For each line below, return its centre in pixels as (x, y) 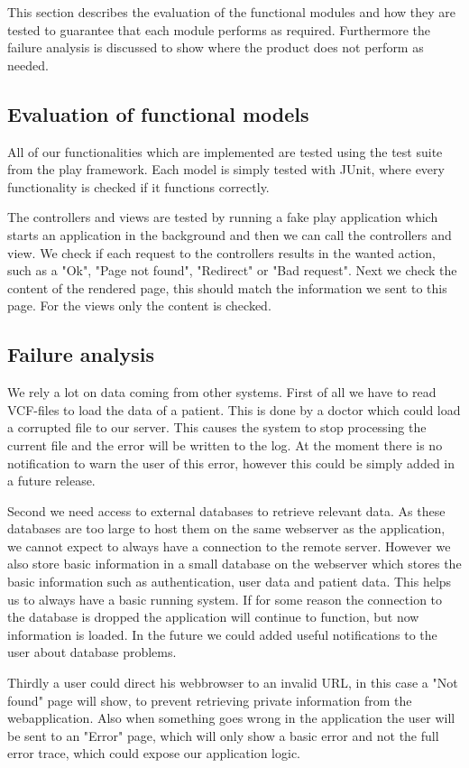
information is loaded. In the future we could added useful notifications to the (222, 634)
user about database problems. (92, 652)
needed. (28, 65)
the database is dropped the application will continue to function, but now (213, 617)
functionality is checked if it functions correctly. (138, 186)
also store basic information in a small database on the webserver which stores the (234, 564)
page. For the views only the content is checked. (139, 305)
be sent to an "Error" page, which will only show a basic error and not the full (223, 735)
